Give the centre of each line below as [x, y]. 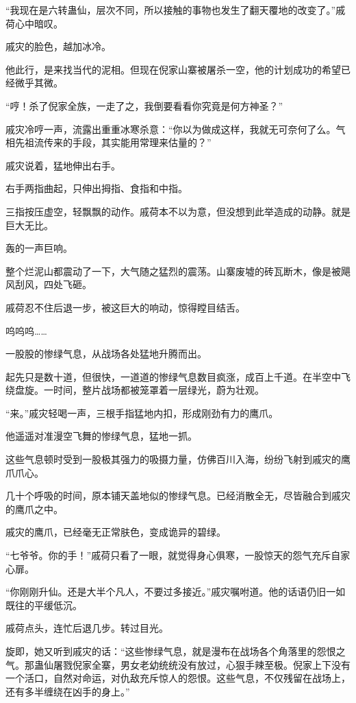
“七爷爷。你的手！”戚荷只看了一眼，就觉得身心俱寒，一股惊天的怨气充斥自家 [178, 555]
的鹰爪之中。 [34, 509]
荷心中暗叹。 [34, 23]
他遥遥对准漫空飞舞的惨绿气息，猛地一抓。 [101, 436]
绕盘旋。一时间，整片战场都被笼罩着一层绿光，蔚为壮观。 [135, 390]
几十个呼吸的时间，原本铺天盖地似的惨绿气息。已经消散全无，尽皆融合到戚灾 [178, 496]
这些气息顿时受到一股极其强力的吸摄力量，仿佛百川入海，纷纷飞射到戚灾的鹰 [178, 459]
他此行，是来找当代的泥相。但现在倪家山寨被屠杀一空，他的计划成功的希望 [173, 69]
